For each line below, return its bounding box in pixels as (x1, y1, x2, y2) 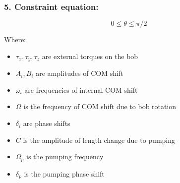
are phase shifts (23, 118, 70, 128)
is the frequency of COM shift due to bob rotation (23, 101, 177, 112)
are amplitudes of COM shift (36, 68, 123, 78)
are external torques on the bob (42, 51, 138, 61)
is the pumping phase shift (24, 168, 105, 179)
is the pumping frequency (26, 151, 104, 162)
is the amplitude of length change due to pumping (23, 134, 176, 145)
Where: (4, 34, 26, 45)
